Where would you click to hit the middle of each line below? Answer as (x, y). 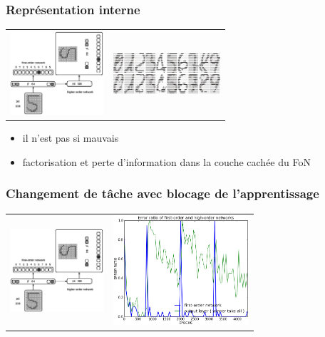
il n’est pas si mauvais (71, 138)
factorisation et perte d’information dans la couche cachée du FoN (166, 161)
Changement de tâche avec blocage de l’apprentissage (162, 193)
